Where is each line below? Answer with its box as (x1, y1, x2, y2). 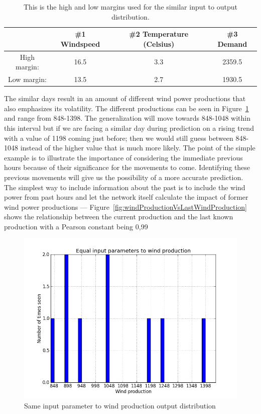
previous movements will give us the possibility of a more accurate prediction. (4, 172, 243, 182)
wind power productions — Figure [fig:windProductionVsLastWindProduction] (4, 201, 247, 212)
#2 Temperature (129, 29, 189, 39)
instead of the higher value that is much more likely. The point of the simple (20, 142, 255, 153)
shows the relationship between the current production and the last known (4, 211, 233, 222)
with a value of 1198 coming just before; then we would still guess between (4, 132, 233, 143)
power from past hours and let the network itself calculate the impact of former (4, 192, 248, 202)
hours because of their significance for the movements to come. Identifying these (4, 162, 250, 173)
